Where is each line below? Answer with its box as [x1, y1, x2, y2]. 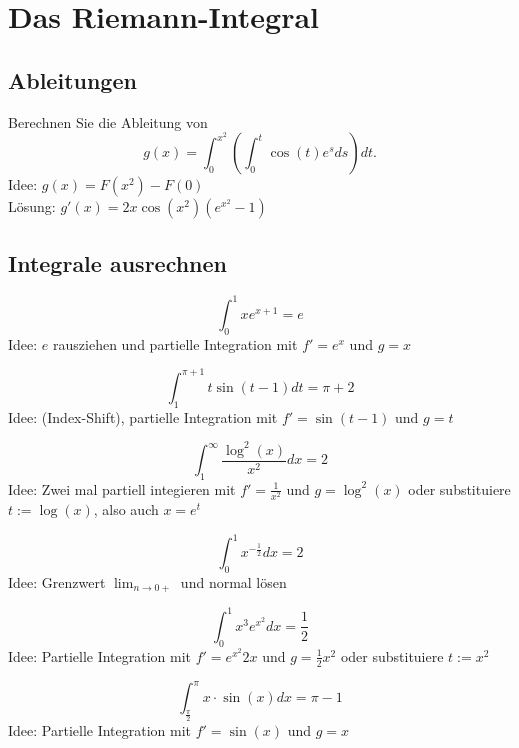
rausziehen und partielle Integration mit [53, 333, 298, 354]
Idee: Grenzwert [8, 572, 106, 592]
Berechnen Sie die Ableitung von [8, 111, 208, 132]
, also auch [93, 499, 159, 520]
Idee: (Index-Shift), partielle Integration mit [8, 406, 278, 427]
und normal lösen [180, 572, 287, 592]
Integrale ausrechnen [8, 247, 228, 278]
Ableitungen [8, 64, 137, 95]
